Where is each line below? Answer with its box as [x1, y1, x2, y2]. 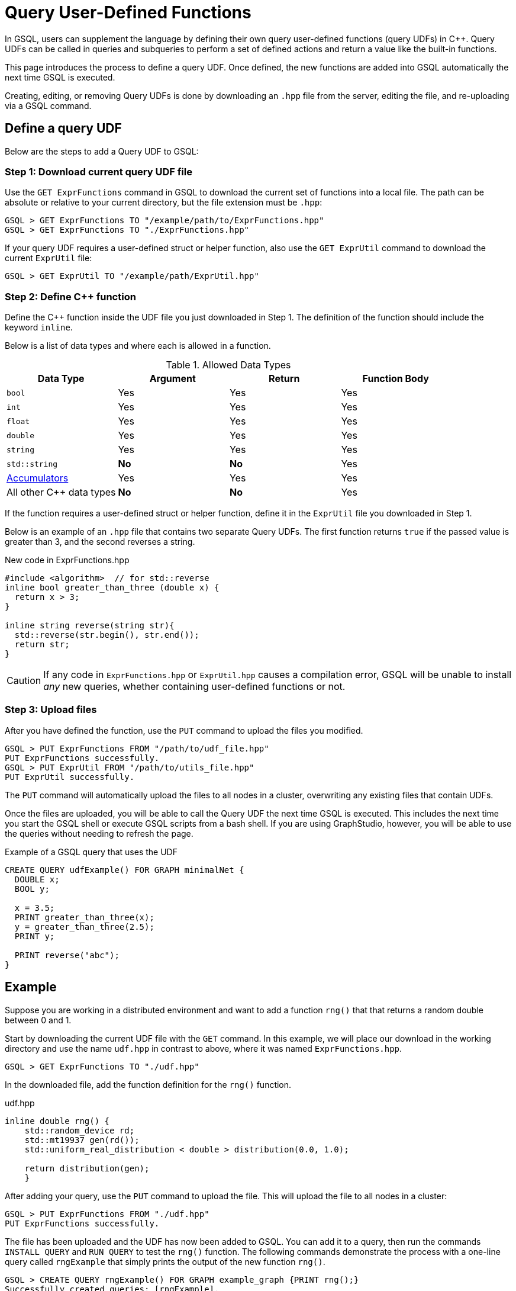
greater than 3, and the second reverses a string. [5, 537, 195, 547]
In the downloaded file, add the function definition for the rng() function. [5, 1079, 292, 1090]
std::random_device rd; [24, 1125, 135, 1135]
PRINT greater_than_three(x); [14, 912, 154, 922]
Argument [149, 372, 196, 385]
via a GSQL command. [5, 100, 92, 111]
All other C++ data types [7, 486, 116, 499]
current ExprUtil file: [5, 253, 92, 264]
